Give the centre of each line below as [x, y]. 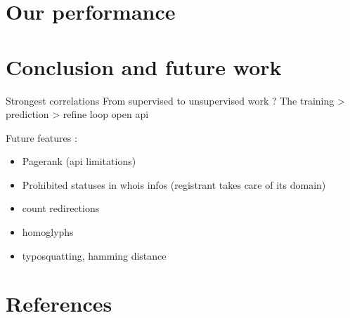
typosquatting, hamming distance [94, 255]
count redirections [61, 208]
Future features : [41, 137]
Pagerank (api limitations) [79, 161]
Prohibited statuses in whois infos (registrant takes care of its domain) [174, 184]
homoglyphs [48, 232]
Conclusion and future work [144, 66]
